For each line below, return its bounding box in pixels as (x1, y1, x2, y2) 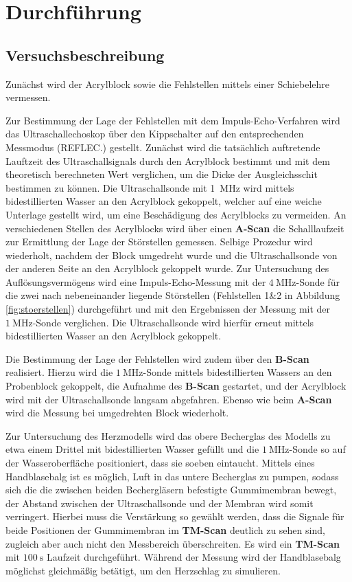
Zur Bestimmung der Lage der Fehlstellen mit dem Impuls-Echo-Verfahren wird (5, 113, 340, 127)
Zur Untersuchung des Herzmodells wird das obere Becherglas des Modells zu (5, 428, 331, 443)
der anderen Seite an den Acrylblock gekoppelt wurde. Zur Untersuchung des (5, 261, 329, 276)
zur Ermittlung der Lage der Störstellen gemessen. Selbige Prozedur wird (5, 234, 313, 249)
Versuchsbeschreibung (5, 44, 165, 65)
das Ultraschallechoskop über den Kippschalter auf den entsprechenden (5, 126, 304, 141)
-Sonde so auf (289, 442, 346, 456)
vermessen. (5, 90, 51, 104)
